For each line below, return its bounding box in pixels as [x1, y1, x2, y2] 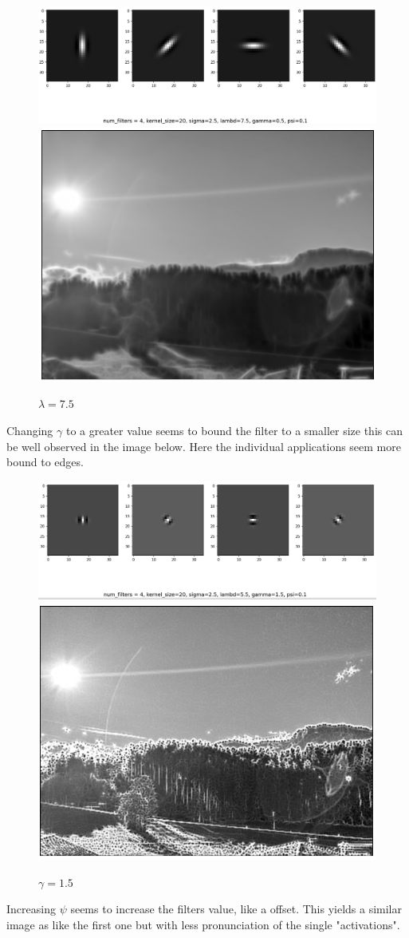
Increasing [6, 900, 56, 917]
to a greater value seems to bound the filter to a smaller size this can [65, 422, 403, 439]
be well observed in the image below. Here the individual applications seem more [6, 437, 401, 454]
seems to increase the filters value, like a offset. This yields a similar [70, 900, 403, 917]
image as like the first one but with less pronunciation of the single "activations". [6, 916, 400, 933]
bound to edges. [6, 453, 84, 470]
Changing [6, 422, 53, 439]
